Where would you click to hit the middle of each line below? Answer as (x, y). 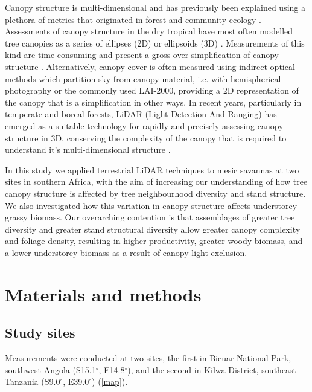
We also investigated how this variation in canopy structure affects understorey (151, 205)
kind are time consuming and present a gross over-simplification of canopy (142, 55)
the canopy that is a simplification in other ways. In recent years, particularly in (153, 102)
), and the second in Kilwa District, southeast (212, 369)
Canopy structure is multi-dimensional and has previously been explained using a (155, 7)
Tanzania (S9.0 (33, 381)
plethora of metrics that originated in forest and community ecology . (133, 19)
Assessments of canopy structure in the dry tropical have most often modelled (149, 31)
